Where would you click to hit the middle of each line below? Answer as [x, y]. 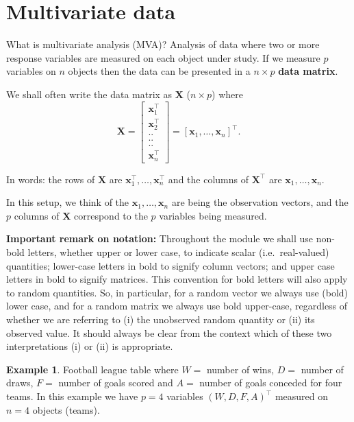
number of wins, [240, 369]
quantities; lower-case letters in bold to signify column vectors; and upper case [170, 265]
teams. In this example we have [72, 396]
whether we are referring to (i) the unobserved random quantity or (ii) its [161, 319]
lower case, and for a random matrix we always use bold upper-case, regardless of [177, 306]
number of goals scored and [116, 383]
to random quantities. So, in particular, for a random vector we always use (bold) [177, 292]
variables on [31, 71]
